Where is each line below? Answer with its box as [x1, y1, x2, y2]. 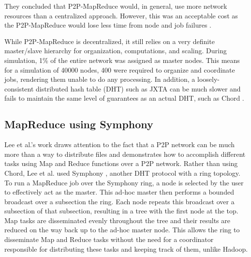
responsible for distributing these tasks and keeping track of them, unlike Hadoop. [4, 243, 248, 254]
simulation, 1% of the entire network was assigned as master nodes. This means [4, 55, 240, 65]
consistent [4, 83, 34, 93]
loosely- [197, 74, 220, 84]
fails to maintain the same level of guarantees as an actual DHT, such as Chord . [4, 93, 244, 103]
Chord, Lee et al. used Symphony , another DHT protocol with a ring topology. [4, 167, 240, 178]
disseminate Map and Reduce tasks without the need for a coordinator [4, 234, 214, 244]
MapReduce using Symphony [4, 117, 153, 132]
